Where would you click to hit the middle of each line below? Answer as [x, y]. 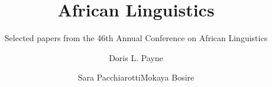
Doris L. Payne [136, 57]
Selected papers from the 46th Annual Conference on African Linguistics [136, 38]
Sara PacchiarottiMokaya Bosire [136, 77]
